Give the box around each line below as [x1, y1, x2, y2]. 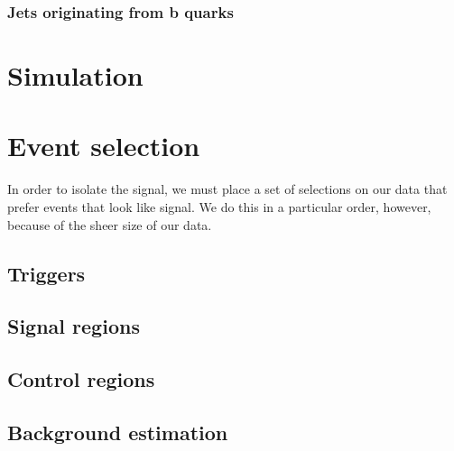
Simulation [7, 57, 144, 94]
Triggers [7, 259, 86, 287]
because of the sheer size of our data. [7, 215, 212, 234]
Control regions [7, 365, 155, 393]
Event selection [7, 127, 200, 164]
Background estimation [7, 418, 228, 446]
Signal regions [7, 312, 140, 340]
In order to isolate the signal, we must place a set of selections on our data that [7, 179, 448, 198]
